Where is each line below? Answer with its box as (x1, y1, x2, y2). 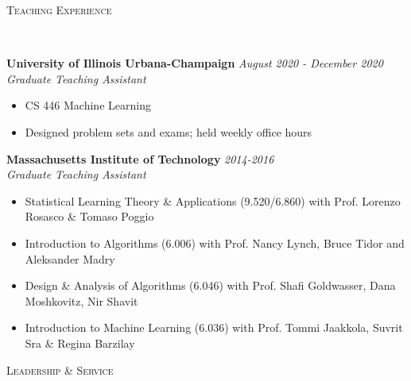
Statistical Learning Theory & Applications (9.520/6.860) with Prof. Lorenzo (25, 192, 401, 209)
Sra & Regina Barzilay (25, 334, 135, 351)
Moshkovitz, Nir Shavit (25, 292, 138, 309)
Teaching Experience (6, 2, 112, 17)
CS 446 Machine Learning (25, 97, 151, 114)
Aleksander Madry (25, 250, 115, 267)
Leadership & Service (6, 361, 114, 378)
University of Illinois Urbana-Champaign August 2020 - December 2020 (6, 55, 383, 71)
